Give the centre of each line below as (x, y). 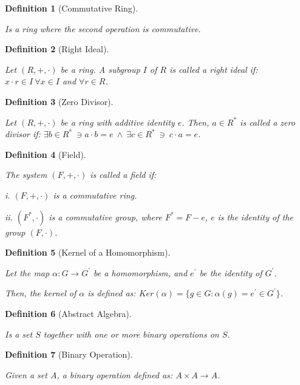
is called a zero (268, 122)
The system (26, 175)
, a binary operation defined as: (115, 374)
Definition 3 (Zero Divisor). (59, 101)
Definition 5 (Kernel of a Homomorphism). (88, 252)
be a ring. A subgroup (100, 69)
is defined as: (112, 293)
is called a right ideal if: (213, 69)
